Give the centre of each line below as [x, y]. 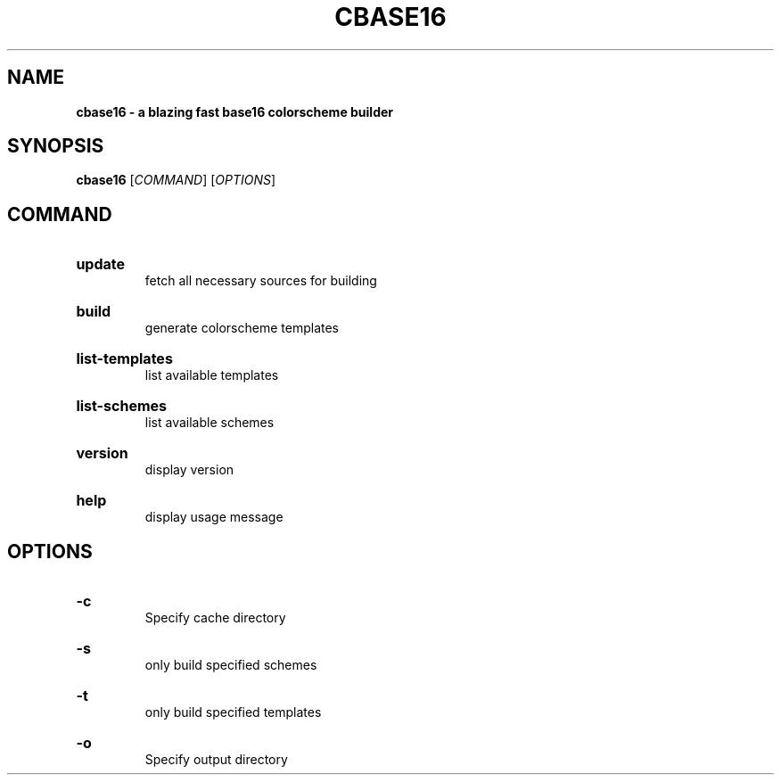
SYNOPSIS [56, 146]
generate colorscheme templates [242, 328]
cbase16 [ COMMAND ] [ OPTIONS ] [176, 180]
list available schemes [210, 423]
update [101, 264]
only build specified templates [233, 712]
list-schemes [122, 406]
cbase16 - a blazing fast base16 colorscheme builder [235, 111]
